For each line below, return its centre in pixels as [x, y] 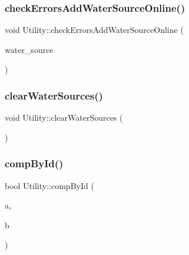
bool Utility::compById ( [49, 185]
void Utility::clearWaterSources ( [64, 117]
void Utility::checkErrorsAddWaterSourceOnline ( [94, 30]
